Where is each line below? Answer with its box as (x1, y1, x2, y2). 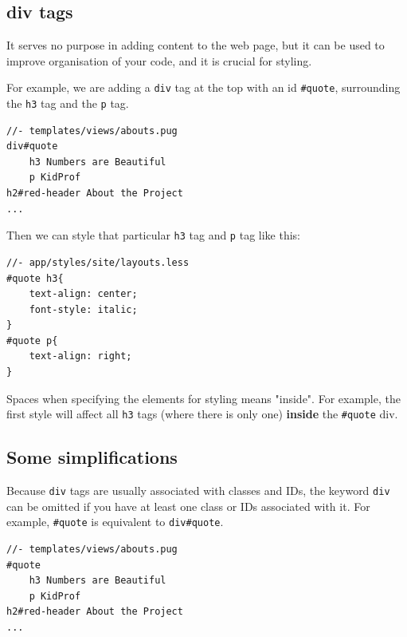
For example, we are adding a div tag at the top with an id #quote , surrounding (6, 79, 401, 96)
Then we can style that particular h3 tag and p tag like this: (6, 227, 300, 243)
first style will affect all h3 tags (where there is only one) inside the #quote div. (6, 406, 398, 422)
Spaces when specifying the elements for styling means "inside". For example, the (6, 390, 401, 406)
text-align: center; (29, 288, 138, 300)
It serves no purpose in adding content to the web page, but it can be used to (6, 37, 385, 53)
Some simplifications (6, 445, 178, 469)
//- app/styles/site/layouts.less (6, 256, 190, 268)
